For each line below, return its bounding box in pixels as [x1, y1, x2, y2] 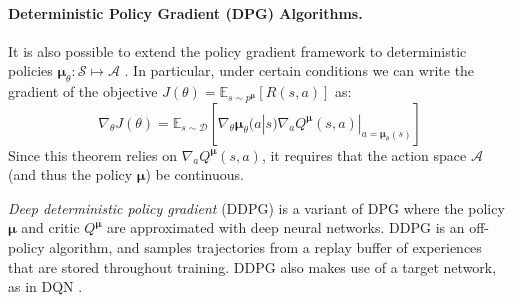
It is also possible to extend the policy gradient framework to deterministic [8, 40, 467, 61]
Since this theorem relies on [8, 144, 177, 165]
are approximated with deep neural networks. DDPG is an [106, 217, 465, 238]
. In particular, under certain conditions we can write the [124, 60, 475, 81]
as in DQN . [8, 276, 83, 297]
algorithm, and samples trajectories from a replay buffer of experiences [49, 237, 482, 258]
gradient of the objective [8, 81, 158, 102]
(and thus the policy [8, 164, 133, 185]
